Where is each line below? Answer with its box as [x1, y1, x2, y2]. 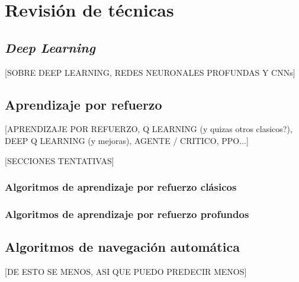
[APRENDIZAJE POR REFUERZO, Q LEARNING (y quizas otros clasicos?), [5, 123, 292, 135]
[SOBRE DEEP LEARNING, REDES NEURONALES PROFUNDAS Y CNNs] [5, 66, 295, 78]
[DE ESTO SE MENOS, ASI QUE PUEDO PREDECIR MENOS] [5, 265, 247, 278]
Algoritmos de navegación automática [5, 238, 240, 256]
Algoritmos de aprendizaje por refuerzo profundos [5, 206, 249, 221]
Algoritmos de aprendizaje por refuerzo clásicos [5, 180, 237, 194]
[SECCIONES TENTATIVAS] [5, 154, 114, 166]
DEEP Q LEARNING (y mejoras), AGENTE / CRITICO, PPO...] [5, 134, 249, 146]
